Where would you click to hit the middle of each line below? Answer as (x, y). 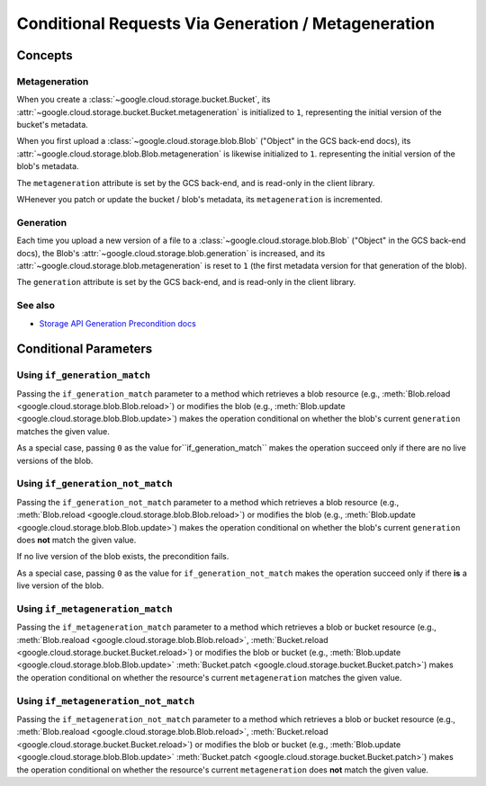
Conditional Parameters (85, 349)
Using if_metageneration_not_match (106, 701)
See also (36, 306)
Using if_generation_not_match (94, 484)
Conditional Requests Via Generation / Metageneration (226, 23)
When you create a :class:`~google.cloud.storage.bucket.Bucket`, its (144, 100)
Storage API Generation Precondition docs (118, 323)
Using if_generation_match (84, 375)
